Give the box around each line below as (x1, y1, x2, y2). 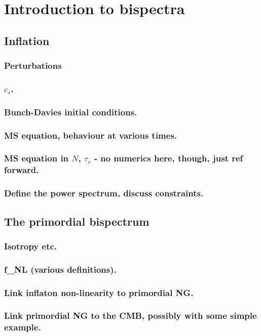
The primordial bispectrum (4, 213, 150, 229)
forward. (4, 163, 39, 176)
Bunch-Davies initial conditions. (4, 105, 137, 118)
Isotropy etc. (4, 239, 57, 252)
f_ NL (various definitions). (4, 263, 117, 275)
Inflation (4, 32, 50, 48)
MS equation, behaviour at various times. (4, 129, 177, 141)
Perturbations (4, 59, 62, 72)
